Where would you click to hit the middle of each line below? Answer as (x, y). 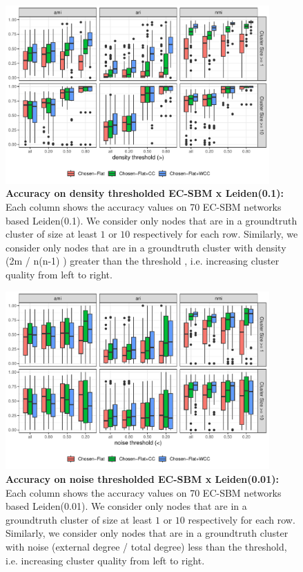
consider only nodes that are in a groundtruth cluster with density (146, 247)
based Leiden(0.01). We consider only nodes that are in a (126, 506)
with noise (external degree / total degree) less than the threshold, (146, 547)
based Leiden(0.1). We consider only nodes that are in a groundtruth (151, 220)
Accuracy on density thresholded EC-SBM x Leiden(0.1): (145, 193)
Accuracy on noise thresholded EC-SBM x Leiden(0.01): (142, 479)
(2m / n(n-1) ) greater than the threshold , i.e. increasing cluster (143, 261)
